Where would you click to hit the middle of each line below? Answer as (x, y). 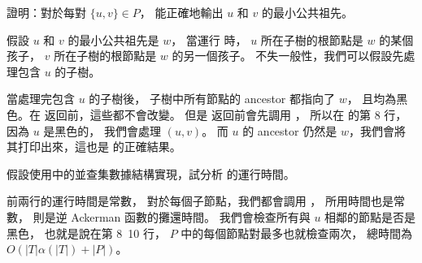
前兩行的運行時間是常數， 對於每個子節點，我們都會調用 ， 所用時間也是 (200, 201)
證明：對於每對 (46, 12)
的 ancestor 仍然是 (290, 130)
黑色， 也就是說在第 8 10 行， (86, 233)
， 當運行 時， (209, 39)
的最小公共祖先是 (113, 39)
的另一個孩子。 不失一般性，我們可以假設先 (288, 56)
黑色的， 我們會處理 (108, 130)
